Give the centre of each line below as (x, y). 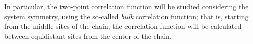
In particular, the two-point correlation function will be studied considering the (126, 6)
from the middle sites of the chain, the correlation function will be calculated (123, 26)
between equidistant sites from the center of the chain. (88, 35)
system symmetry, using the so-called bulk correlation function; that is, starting (126, 16)
